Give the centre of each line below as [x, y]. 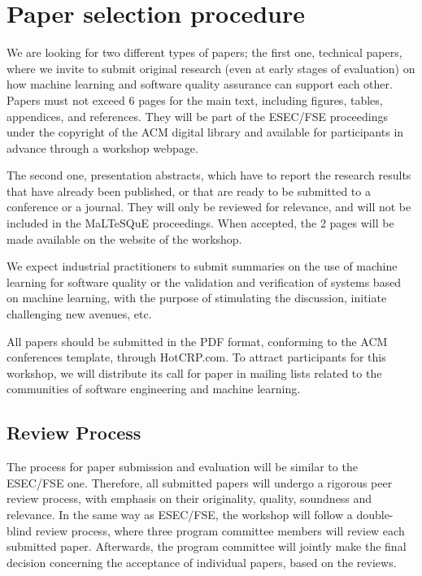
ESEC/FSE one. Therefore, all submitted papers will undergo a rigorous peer [200, 482]
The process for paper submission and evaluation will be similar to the [182, 467]
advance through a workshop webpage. [102, 147]
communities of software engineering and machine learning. [154, 389]
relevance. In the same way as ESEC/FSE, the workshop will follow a [180, 514]
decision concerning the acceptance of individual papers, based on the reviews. [202, 562]
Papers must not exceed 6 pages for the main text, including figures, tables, [195, 100]
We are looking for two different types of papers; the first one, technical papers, [204, 52]
